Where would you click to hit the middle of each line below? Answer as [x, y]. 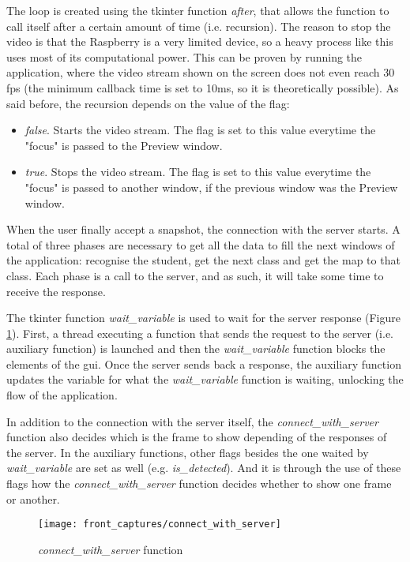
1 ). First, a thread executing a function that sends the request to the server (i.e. [200, 333]
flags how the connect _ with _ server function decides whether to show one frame [199, 483]
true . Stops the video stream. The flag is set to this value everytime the [198, 172]
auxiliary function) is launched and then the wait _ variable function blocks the [196, 348]
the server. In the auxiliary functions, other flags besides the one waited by [188, 452]
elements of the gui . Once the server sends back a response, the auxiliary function [204, 363]
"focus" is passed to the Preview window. [124, 145]
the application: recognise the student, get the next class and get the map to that [203, 260]
